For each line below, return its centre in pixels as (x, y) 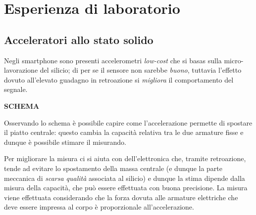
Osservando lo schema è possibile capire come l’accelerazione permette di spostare (128, 122)
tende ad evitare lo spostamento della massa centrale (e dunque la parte (113, 168)
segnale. (16, 89)
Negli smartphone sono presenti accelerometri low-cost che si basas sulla (113, 60)
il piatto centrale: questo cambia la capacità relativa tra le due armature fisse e (124, 132)
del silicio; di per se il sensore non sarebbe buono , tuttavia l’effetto (141, 70)
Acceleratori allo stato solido (79, 39)
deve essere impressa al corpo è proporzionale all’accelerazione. (99, 207)
